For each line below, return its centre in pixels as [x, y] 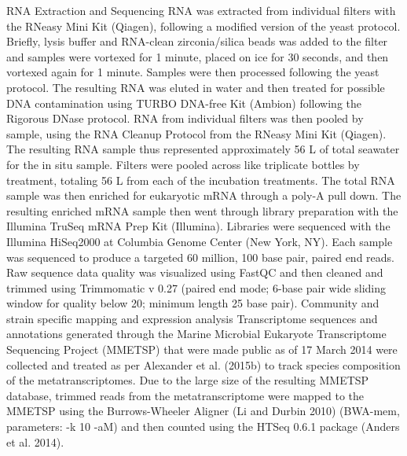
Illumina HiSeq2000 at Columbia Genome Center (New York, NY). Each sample [200, 241]
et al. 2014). [35, 441]
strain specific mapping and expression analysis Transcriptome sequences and [192, 318]
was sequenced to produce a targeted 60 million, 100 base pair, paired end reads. [200, 257]
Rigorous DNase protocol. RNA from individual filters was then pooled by [185, 118]
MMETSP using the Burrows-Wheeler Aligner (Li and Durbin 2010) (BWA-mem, [203, 411]
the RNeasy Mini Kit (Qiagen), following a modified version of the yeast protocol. [203, 26]
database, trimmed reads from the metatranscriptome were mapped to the [185, 395]
